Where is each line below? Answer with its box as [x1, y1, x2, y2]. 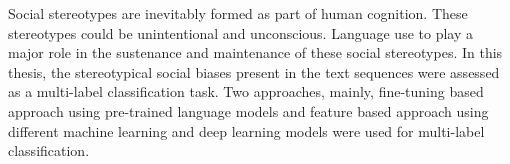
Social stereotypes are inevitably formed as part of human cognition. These [8, 3, 468, 23]
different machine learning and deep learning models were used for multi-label [8, 120, 485, 141]
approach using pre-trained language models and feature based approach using [8, 100, 489, 121]
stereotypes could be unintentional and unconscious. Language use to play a [8, 22, 473, 43]
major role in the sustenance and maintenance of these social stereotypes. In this [8, 42, 503, 63]
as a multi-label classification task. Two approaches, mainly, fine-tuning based [8, 81, 484, 102]
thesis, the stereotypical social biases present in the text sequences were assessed [8, 61, 500, 82]
